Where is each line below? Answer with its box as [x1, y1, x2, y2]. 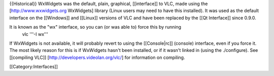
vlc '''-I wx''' [22, 31, 48, 37]
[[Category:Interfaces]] [9, 63, 58, 70]
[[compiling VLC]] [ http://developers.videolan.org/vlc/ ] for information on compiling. [9, 54, 185, 60]
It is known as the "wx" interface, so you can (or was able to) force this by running [9, 24, 182, 30]
